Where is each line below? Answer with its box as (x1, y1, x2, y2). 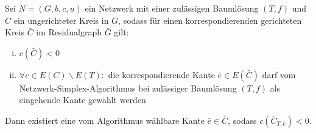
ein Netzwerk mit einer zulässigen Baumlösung (85, 2, 259, 14)
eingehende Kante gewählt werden (19, 93, 146, 106)
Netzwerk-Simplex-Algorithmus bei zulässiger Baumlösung (19, 81, 237, 94)
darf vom (262, 68, 296, 81)
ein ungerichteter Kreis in (13, 13, 109, 26)
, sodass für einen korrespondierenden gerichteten (118, 13, 302, 26)
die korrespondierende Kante (108, 68, 215, 81)
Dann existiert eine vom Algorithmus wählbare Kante (5, 113, 205, 126)
